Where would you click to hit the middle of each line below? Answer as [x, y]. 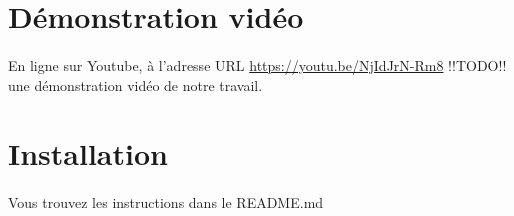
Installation [88, 153]
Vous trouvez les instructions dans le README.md [166, 202]
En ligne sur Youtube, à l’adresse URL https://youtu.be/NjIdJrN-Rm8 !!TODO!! [257, 64]
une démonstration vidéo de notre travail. [135, 84]
